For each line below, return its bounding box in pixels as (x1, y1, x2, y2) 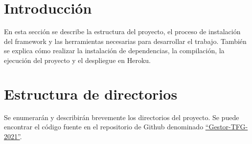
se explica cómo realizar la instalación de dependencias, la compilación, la (4, 45, 225, 56)
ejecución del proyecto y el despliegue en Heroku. (4, 55, 151, 65)
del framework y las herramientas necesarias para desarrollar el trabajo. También (4, 36, 247, 46)
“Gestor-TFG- (205, 122, 248, 132)
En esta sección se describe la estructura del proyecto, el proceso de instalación (4, 26, 241, 37)
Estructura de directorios (4, 83, 178, 103)
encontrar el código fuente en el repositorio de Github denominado (4, 122, 204, 132)
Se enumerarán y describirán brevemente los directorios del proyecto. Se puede (4, 112, 239, 122)
